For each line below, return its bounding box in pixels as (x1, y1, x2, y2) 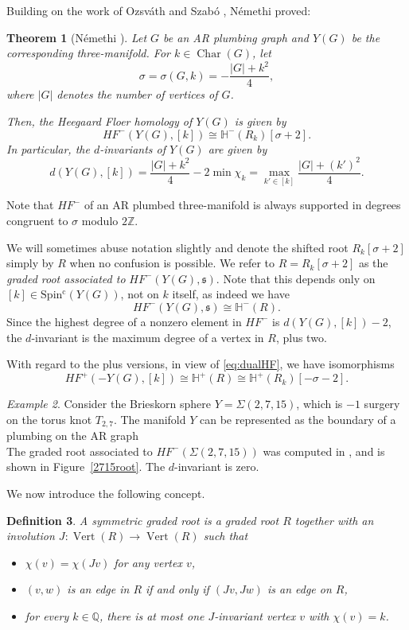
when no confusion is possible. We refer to (69, 255, 275, 271)
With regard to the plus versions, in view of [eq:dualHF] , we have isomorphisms (6, 356, 395, 372)
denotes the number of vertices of (56, 86, 218, 103)
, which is (296, 395, 343, 412)
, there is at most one (99, 608, 204, 624)
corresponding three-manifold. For (6, 45, 170, 61)
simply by (6, 255, 54, 271)
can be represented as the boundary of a (200, 410, 396, 427)
